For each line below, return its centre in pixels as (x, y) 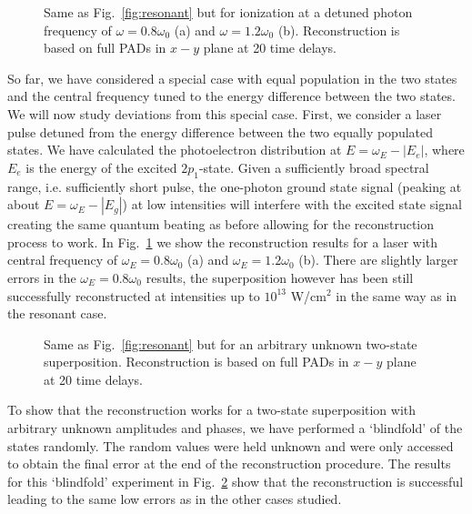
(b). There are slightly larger (378, 260)
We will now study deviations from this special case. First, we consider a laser (225, 113)
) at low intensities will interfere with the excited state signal (292, 204)
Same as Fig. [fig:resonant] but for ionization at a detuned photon (228, 12)
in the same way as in (397, 295)
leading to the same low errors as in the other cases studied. (175, 499)
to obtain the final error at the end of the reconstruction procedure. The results (229, 464)
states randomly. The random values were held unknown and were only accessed (231, 445)
